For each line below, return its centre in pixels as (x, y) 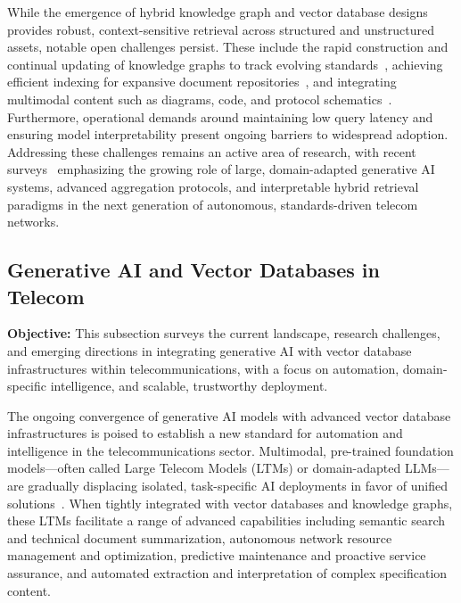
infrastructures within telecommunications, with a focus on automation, (203, 368)
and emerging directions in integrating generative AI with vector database (210, 350)
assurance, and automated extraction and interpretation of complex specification (227, 573)
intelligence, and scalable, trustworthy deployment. (189, 386)
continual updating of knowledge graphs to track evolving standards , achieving (225, 64)
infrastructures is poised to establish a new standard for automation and (205, 433)
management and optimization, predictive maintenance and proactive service (217, 555)
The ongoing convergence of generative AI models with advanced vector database (229, 415)
